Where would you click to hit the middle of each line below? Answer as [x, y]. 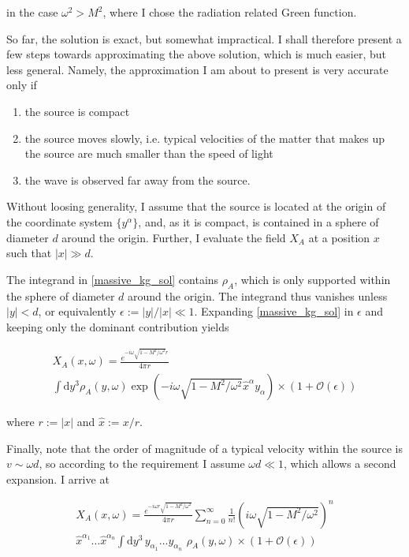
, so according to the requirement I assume [142, 464]
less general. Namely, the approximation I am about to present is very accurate [197, 69]
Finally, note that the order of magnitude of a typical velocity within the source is [204, 448]
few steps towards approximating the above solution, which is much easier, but [197, 54]
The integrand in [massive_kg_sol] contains [113, 279]
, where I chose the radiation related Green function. [230, 12]
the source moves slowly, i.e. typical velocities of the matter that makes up [204, 138]
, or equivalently [77, 311]
